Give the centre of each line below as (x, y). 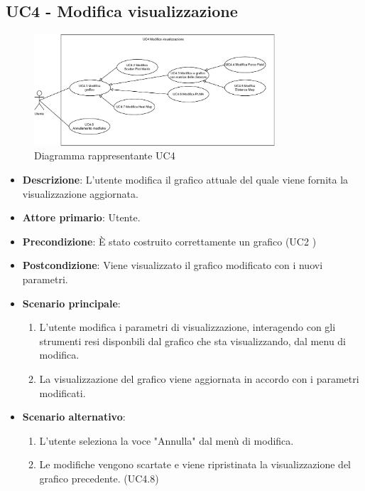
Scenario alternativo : (74, 417)
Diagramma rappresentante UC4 (105, 155)
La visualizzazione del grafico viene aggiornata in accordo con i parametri (199, 379)
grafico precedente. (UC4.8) (99, 478)
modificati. (62, 392)
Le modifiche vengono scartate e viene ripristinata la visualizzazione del (195, 464)
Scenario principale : (71, 303)
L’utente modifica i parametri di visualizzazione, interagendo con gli (187, 327)
